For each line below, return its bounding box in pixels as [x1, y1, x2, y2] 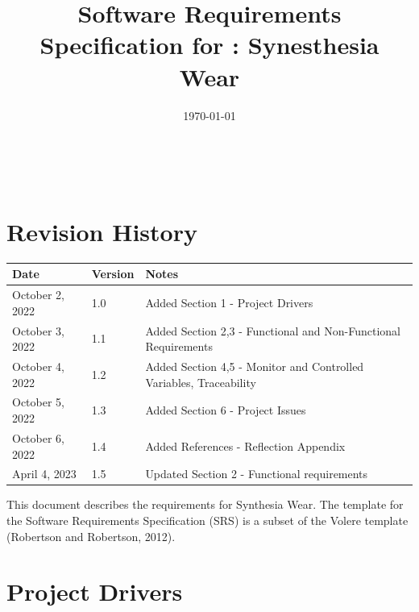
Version [91, 265, 135, 282]
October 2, [12, 286, 64, 303]
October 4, [12, 358, 64, 375]
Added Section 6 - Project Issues [145, 402, 306, 418]
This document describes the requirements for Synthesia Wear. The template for [6, 496, 404, 513]
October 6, [12, 429, 64, 446]
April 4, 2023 [12, 465, 77, 482]
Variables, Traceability [145, 373, 256, 390]
